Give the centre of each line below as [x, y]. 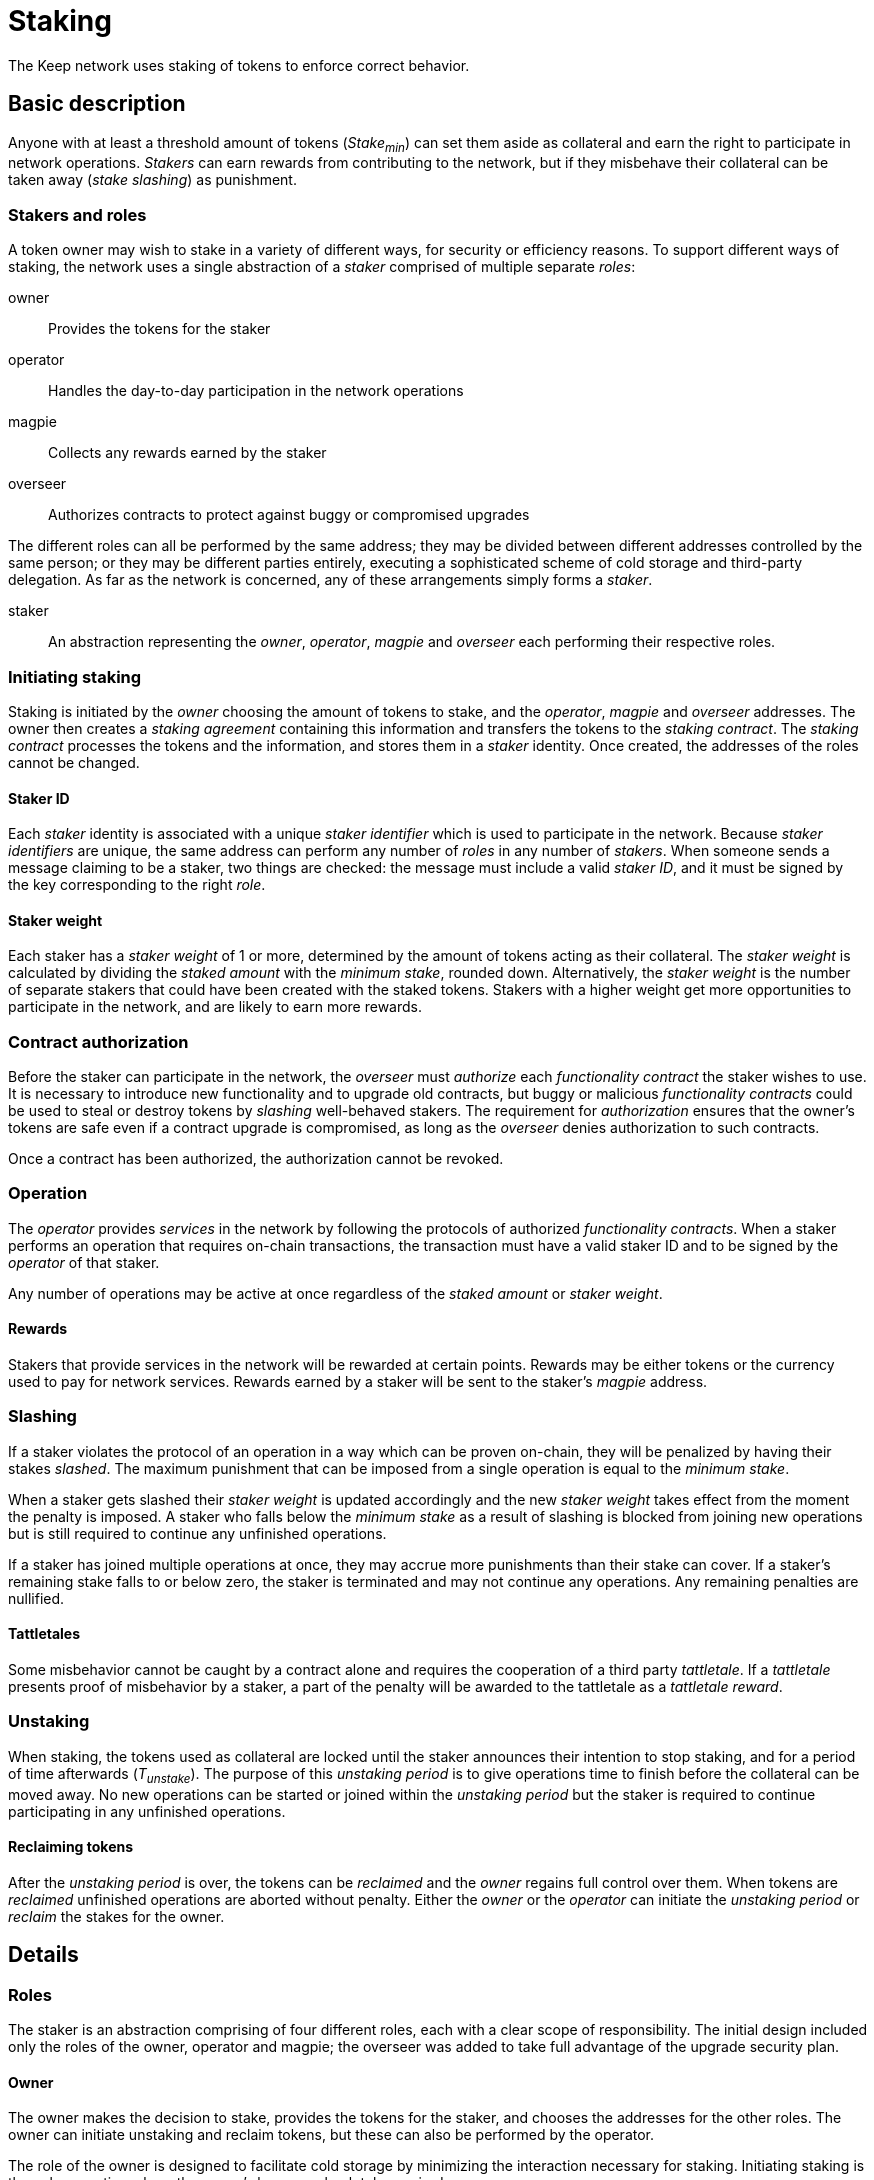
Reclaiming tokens [71, 1847]
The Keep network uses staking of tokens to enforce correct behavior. [239, 65]
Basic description [97, 104]
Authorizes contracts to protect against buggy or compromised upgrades [289, 515]
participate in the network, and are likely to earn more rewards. [215, 1007]
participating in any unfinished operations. [147, 1811]
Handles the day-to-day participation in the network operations [256, 391]
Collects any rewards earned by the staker [187, 453]
